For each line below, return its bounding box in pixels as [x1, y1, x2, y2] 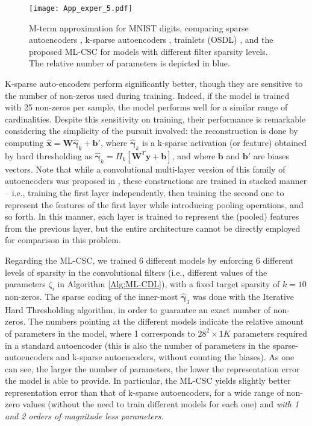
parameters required [233, 326, 308, 339]
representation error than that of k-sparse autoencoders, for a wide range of [5, 386, 284, 398]
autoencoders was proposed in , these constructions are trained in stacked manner [5, 174, 307, 187]
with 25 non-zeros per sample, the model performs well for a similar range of [5, 101, 288, 113]
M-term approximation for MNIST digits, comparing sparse [29, 21, 249, 34]
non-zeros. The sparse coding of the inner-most [5, 290, 178, 302]
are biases [253, 149, 289, 162]
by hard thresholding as [5, 149, 92, 162]
